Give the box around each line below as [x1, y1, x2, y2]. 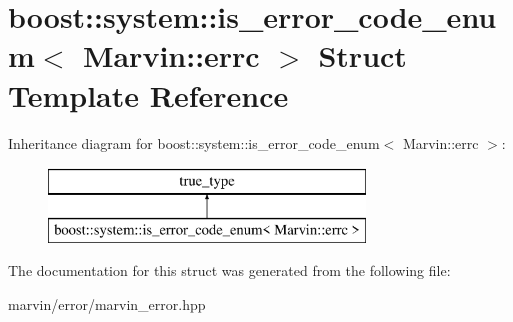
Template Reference [8, 74, 289, 115]
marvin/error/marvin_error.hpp [8, 293, 206, 314]
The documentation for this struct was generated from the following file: [8, 260, 451, 281]
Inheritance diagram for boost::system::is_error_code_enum [8, 132, 380, 153]
